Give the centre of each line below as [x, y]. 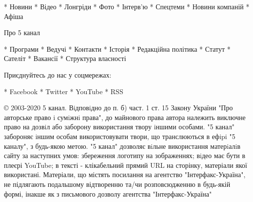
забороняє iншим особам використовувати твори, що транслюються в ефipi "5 [120, 136]
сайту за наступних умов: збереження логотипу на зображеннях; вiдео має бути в [125, 155]
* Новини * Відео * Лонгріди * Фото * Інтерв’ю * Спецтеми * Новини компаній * [127, 6]
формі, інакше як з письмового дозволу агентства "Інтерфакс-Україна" [108, 193]
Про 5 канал [22, 32]
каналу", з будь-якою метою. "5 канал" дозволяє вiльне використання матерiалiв [122, 146]
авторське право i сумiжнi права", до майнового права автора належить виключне [125, 117]
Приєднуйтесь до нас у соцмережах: [58, 74]
